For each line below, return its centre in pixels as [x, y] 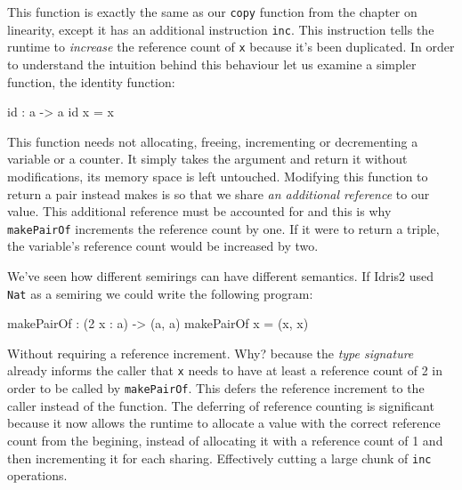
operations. [37, 475]
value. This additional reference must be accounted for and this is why [199, 211]
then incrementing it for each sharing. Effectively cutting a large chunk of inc [219, 458]
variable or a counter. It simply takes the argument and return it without [207, 159]
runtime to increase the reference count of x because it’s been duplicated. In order [231, 47]
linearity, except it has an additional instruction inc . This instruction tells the [221, 29]
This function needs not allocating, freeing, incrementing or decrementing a [213, 141]
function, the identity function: [91, 81]
